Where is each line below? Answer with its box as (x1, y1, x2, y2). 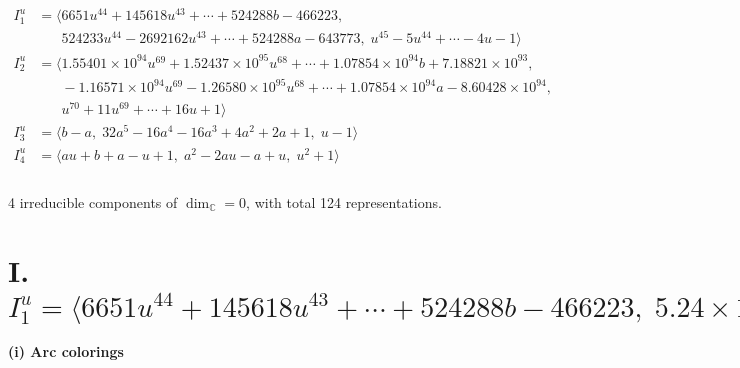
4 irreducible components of (8, 191, 178, 212)
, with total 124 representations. (246, 191, 442, 212)
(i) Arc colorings (8, 341, 124, 362)
